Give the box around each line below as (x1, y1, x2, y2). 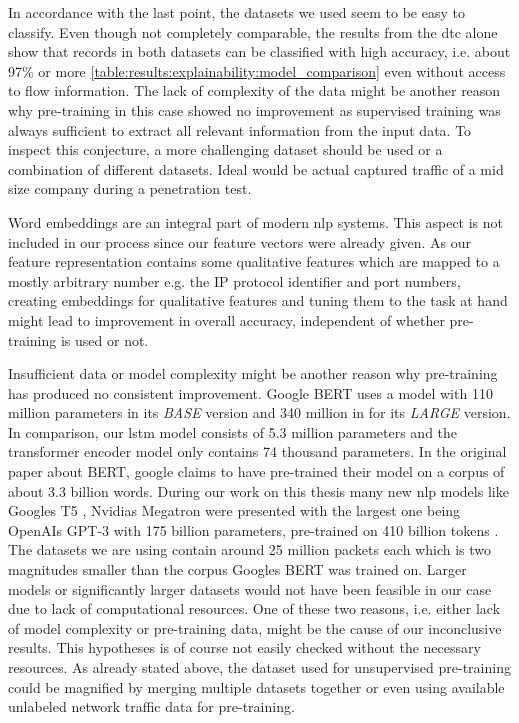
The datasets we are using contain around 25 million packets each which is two (8, 539, 492, 560)
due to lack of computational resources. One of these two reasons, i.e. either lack (8, 598, 501, 619)
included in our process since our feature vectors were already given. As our (8, 231, 472, 252)
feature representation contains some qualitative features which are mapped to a (8, 251, 500, 272)
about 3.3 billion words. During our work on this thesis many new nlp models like (8, 480, 509, 501)
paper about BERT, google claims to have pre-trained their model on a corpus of (8, 461, 505, 482)
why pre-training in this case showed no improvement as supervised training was (8, 99, 501, 120)
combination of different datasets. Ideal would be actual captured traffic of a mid (8, 158, 504, 179)
